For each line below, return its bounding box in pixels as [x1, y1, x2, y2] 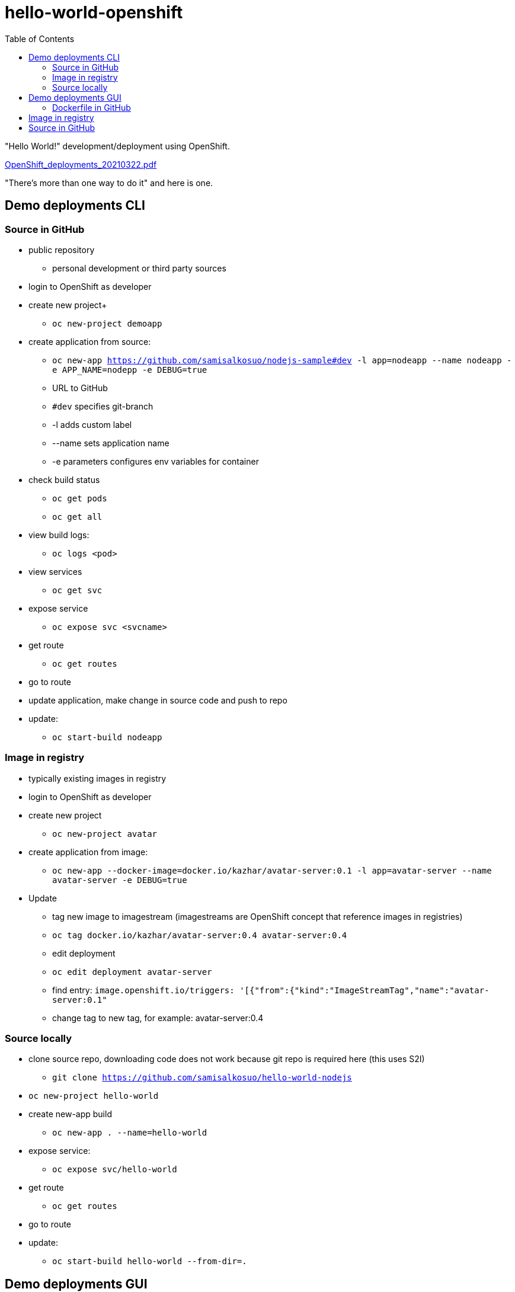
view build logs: [28, 529, 89, 540]
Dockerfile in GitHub [52, 102, 131, 113]
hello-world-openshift [5, 2, 183, 23]
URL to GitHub [52, 382, 108, 393]
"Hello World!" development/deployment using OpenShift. [5, 140, 230, 151]
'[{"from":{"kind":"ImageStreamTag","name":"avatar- [239, 985, 490, 995]
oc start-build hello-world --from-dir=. [52, 1256, 247, 1267]
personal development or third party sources [52, 263, 226, 273]
